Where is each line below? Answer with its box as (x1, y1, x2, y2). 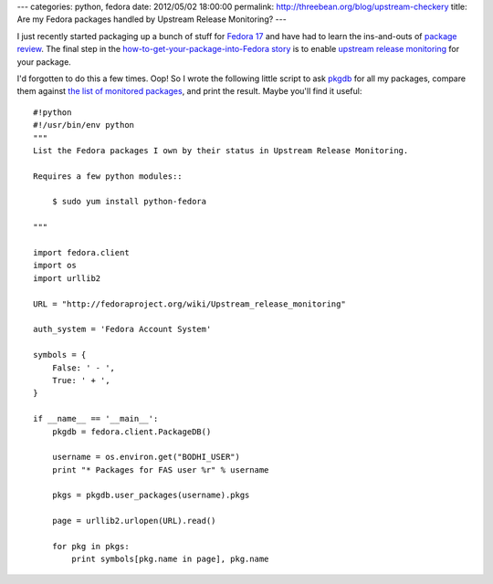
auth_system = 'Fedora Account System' (33, 324, 212, 335)
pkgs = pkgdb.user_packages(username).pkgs (51, 490, 250, 501)
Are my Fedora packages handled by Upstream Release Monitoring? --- (16, 14, 287, 25)
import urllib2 (33, 273, 101, 283)
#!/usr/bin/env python (33, 120, 135, 130)
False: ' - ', (51, 362, 116, 373)
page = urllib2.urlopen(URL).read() (51, 516, 216, 527)
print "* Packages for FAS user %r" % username (51, 464, 269, 474)
